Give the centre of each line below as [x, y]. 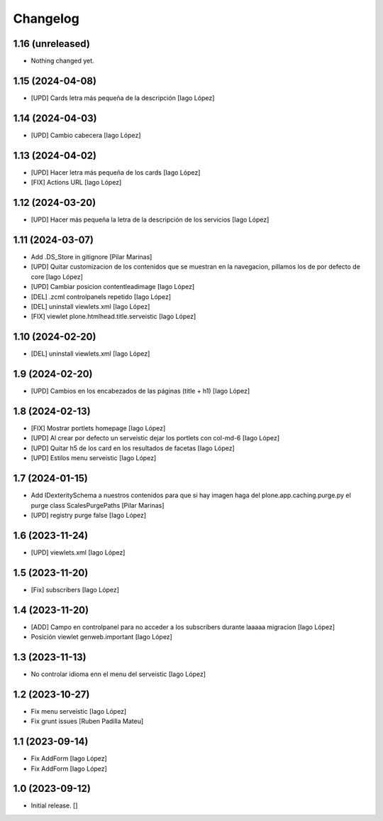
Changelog [46, 18]
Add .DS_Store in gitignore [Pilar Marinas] [91, 256]
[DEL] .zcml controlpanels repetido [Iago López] [101, 297]
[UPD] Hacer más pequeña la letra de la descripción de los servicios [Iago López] [150, 219]
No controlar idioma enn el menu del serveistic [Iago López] [118, 674]
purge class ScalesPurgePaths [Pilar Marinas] [98, 505]
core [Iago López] [57, 276]
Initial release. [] [54, 805]
